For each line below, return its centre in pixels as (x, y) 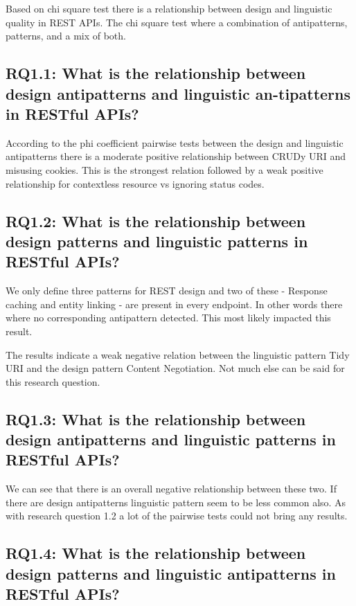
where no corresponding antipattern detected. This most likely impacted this (168, 318)
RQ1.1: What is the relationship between (156, 73)
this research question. (53, 381)
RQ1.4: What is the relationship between (156, 553)
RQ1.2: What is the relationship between (156, 221)
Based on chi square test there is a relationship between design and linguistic (169, 8)
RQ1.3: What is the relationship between (156, 419)
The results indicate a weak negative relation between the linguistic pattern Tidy (178, 354)
